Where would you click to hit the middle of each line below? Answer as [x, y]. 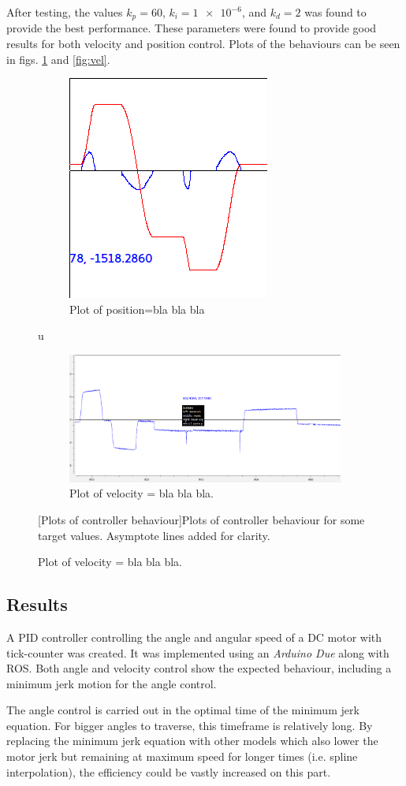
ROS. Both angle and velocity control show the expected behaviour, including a [199, 668]
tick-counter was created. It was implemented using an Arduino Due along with [198, 652]
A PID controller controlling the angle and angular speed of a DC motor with [194, 637]
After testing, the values [65, 12]
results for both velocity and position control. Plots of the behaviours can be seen [203, 44]
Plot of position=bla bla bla [137, 309]
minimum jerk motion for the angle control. [112, 683]
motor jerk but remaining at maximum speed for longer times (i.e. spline [182, 756]
